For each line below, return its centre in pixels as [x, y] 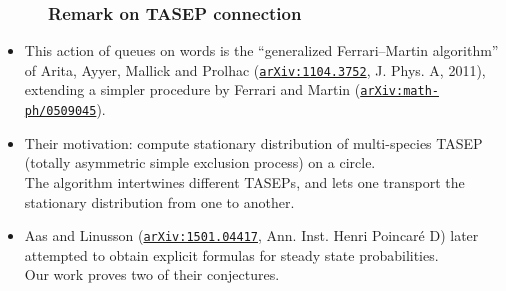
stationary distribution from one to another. [159, 201]
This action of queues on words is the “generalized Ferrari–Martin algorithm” [261, 50]
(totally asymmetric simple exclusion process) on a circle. [200, 162]
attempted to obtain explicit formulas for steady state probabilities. [231, 254]
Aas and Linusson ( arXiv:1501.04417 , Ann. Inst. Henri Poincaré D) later [251, 235]
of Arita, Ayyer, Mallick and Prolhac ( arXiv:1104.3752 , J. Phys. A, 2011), [255, 69]
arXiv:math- [399, 91]
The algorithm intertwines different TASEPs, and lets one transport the [244, 181]
